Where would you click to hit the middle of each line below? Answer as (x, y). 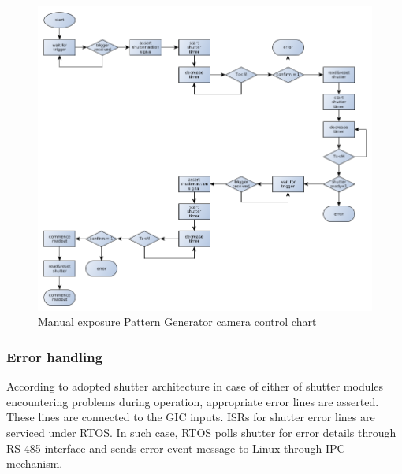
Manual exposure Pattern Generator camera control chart (177, 322)
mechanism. (35, 463)
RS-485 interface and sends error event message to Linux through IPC (176, 448)
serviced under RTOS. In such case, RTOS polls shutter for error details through (201, 432)
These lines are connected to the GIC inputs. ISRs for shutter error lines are (191, 417)
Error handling (55, 356)
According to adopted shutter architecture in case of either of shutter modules (195, 386)
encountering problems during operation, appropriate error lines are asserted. (193, 401)
